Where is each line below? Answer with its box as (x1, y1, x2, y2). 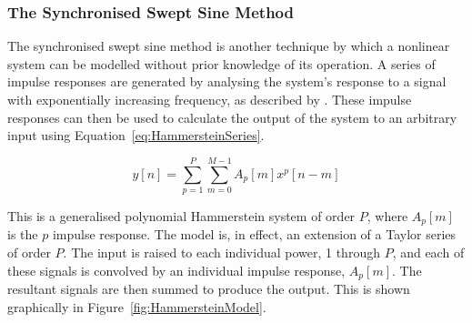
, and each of (392, 242, 465, 261)
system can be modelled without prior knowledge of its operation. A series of (7, 54, 436, 73)
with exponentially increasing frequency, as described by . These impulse (7, 90, 412, 108)
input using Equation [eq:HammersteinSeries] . (7, 126, 265, 145)
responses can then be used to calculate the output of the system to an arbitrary (7, 107, 457, 126)
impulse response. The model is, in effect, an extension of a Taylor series (52, 225, 457, 244)
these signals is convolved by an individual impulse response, (7, 260, 346, 279)
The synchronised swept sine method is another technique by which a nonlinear (7, 36, 450, 56)
